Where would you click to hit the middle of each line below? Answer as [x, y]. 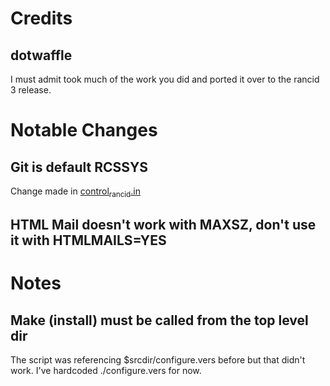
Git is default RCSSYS [79, 167]
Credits [41, 18]
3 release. [31, 90]
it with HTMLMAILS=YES [88, 240]
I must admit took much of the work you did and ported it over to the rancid [165, 79]
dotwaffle [41, 55]
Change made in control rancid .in [75, 192]
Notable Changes [84, 130]
